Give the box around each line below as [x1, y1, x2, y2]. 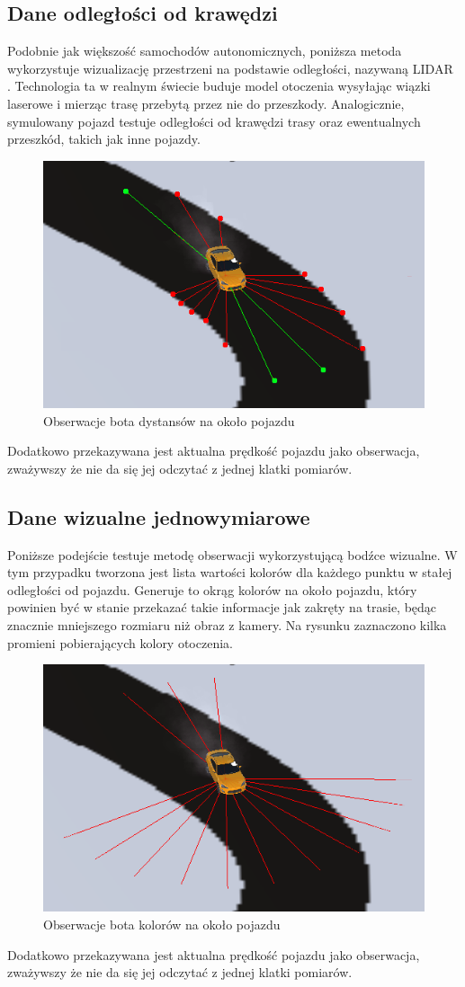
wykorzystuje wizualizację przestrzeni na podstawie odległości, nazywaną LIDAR [7, 58, 453, 77]
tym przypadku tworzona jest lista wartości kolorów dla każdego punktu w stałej [7, 563, 452, 582]
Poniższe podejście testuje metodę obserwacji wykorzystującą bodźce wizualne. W [7, 545, 458, 564]
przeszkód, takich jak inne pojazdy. [7, 129, 201, 148]
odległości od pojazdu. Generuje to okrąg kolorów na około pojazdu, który [7, 580, 417, 599]
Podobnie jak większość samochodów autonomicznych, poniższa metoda [7, 41, 402, 60]
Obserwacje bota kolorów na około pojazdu [43, 914, 281, 933]
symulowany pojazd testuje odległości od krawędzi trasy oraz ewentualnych [7, 111, 421, 130]
